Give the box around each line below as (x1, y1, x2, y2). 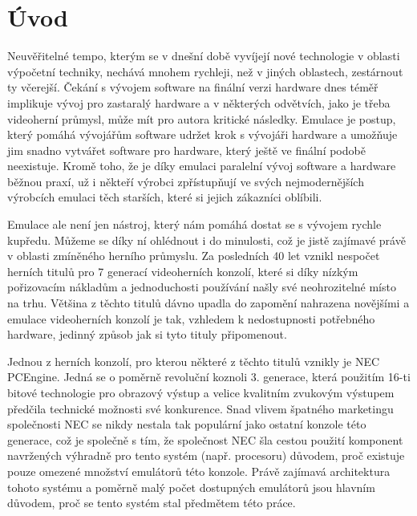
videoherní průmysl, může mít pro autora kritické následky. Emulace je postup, (7, 110, 396, 127)
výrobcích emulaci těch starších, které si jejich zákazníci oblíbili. (7, 189, 322, 205)
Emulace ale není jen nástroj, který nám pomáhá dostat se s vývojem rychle (7, 216, 382, 233)
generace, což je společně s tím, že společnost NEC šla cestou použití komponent (7, 431, 403, 448)
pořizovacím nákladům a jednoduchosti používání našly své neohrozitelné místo (7, 278, 396, 295)
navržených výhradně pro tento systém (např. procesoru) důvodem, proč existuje (7, 447, 405, 464)
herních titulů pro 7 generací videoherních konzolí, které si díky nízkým (7, 262, 358, 279)
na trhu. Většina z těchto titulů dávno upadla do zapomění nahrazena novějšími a (7, 295, 410, 311)
